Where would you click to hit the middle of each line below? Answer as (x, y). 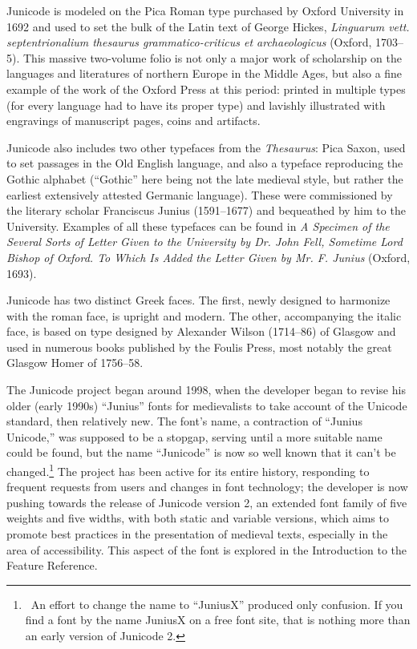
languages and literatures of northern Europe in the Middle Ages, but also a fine (204, 73)
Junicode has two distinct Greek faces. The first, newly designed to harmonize (198, 300)
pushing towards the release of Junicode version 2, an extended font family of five (207, 502)
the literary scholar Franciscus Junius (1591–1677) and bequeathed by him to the (206, 210)
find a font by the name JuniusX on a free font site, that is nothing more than (218, 620)
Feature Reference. (52, 565)
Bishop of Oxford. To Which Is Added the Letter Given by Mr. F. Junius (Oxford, (208, 257)
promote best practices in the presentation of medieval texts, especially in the (197, 534)
